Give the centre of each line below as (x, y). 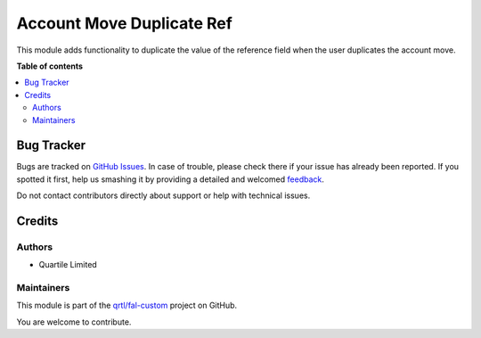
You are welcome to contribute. (74, 322)
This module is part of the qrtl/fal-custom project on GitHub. (127, 305)
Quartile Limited (68, 265)
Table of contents (50, 66)
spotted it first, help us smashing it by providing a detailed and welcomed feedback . (171, 179)
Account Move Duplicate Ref (125, 23)
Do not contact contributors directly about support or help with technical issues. (163, 195)
